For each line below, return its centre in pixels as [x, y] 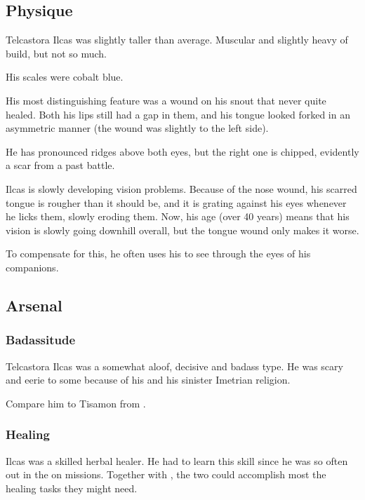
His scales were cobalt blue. [65, 77]
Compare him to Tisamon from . [76, 403]
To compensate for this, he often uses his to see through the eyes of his [158, 254]
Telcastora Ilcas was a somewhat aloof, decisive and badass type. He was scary [174, 366]
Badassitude [41, 340]
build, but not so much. [56, 53]
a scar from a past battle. [60, 165]
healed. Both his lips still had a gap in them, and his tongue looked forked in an [178, 114]
